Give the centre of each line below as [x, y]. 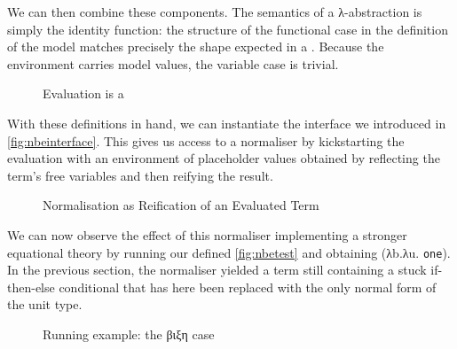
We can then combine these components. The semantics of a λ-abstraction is [215, 12]
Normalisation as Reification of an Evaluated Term [181, 205]
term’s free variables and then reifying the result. [140, 175]
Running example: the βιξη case [129, 333]
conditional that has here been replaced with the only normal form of [248, 287]
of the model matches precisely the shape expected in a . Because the [196, 47]
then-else [31, 287]
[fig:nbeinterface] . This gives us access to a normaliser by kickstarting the [206, 140]
